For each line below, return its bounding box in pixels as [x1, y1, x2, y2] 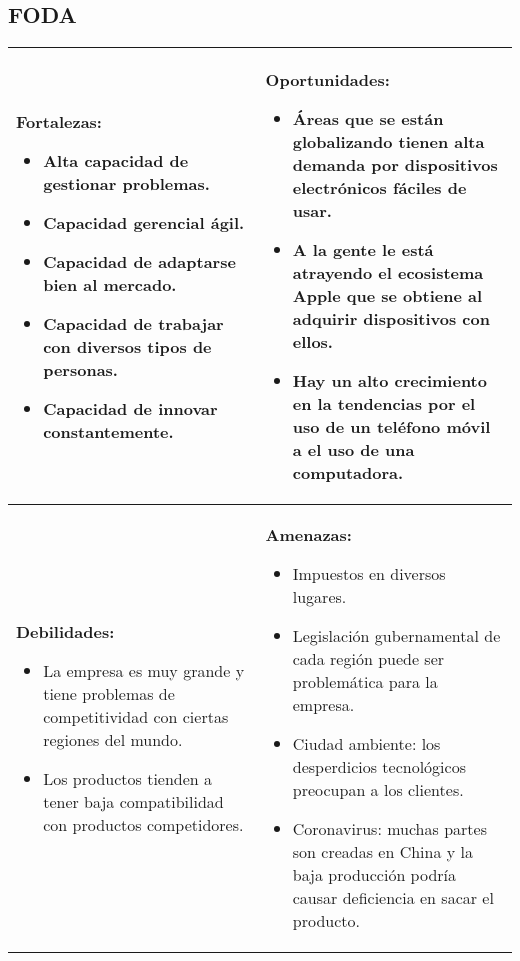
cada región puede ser [292, 647, 445, 671]
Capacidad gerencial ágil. [43, 210, 245, 234]
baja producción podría [292, 863, 457, 887]
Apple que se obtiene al [292, 284, 483, 308]
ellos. [292, 330, 333, 354]
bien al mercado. [43, 272, 177, 296]
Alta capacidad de [43, 148, 189, 172]
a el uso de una [292, 438, 415, 462]
